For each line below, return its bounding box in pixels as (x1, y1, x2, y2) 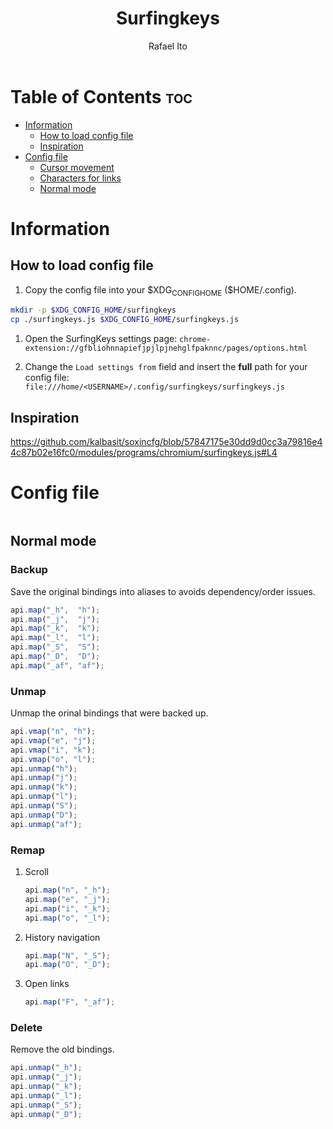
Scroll (24, 866, 49, 878)
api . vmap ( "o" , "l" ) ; (10, 754, 97, 764)
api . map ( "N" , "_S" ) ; (24, 950, 111, 961)
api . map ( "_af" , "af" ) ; (10, 660, 105, 671)
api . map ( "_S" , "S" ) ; (10, 642, 101, 652)
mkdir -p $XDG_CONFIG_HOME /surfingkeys (10, 305, 177, 316)
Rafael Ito (148, 40, 188, 52)
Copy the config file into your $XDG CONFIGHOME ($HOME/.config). (24, 283, 297, 298)
